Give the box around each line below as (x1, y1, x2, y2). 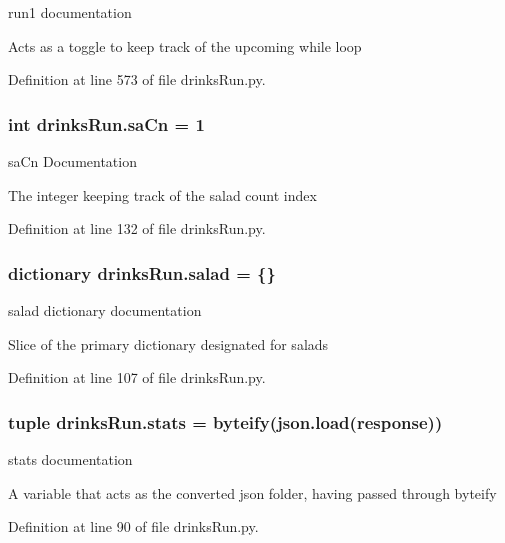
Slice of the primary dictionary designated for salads (8, 333, 329, 354)
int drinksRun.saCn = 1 (8, 111, 205, 136)
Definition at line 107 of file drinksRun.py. (8, 367, 266, 388)
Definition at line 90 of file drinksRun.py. (8, 516, 259, 537)
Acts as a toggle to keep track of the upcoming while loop (8, 35, 362, 56)
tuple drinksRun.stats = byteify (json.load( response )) (8, 409, 443, 434)
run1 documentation (8, 2, 132, 22)
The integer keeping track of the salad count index (8, 184, 317, 205)
